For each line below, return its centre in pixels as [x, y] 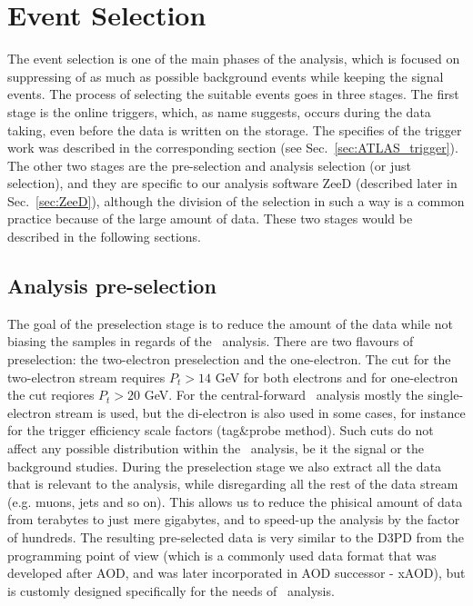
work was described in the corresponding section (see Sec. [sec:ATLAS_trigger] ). [233, 148]
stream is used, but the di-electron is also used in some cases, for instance [260, 412]
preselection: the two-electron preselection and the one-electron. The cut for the [229, 359]
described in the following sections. [104, 237]
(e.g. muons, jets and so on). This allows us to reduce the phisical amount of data [235, 501]
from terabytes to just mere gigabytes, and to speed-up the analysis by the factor [234, 519]
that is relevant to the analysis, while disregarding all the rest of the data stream [233, 484]
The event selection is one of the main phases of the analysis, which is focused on [234, 59]
